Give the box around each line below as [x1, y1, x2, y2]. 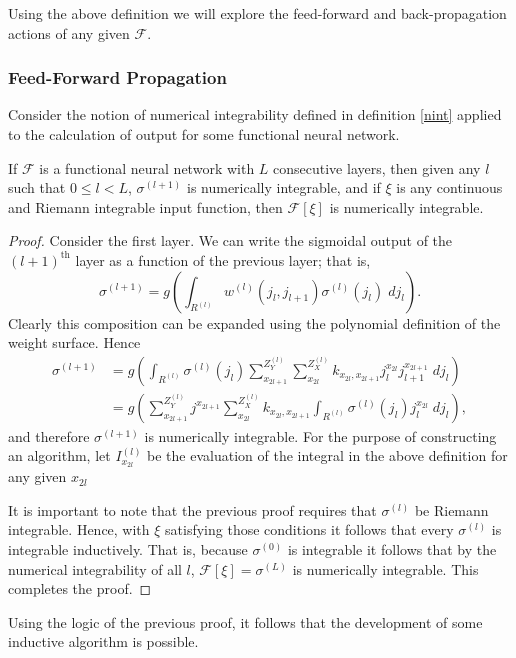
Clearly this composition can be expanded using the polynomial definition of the [8, 312, 501, 333]
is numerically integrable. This [292, 558, 479, 579]
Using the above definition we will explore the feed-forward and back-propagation [8, 3, 507, 23]
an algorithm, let [8, 445, 111, 466]
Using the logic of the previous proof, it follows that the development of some [8, 611, 483, 632]
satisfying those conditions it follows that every [165, 519, 454, 540]
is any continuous [396, 177, 503, 198]
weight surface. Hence [8, 332, 141, 353]
